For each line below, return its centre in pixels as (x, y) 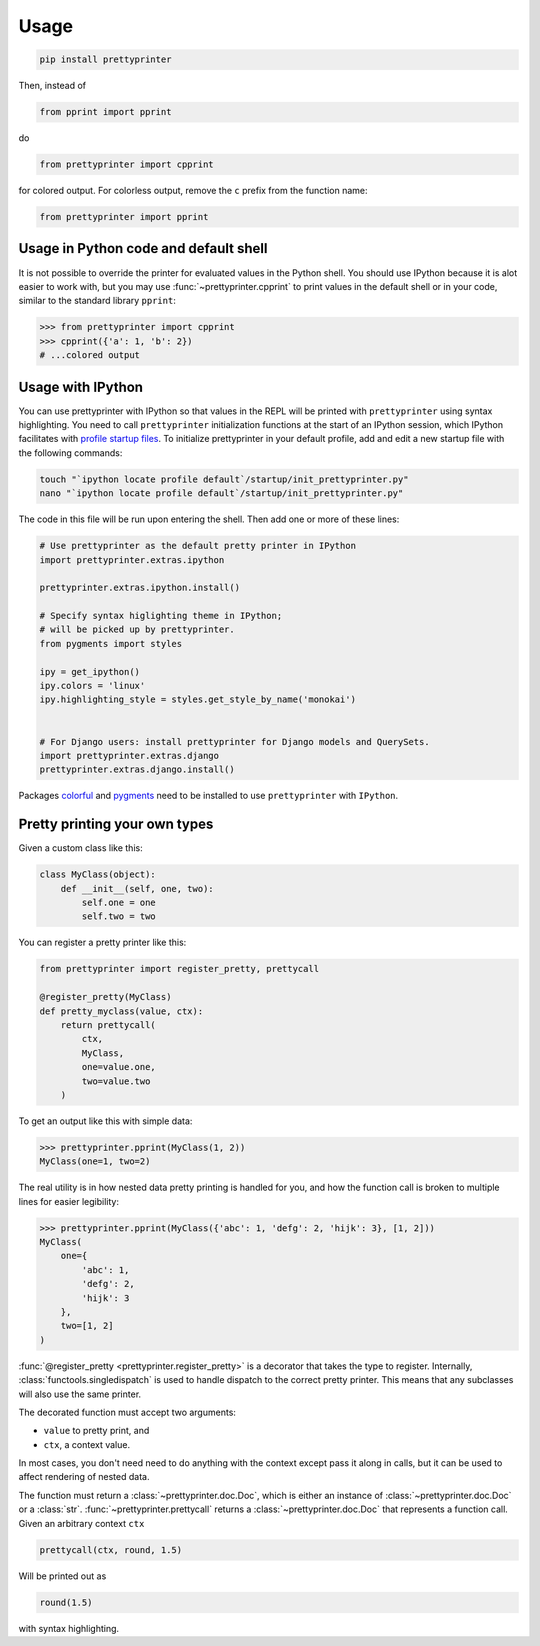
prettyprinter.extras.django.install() (137, 769)
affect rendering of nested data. (84, 1477)
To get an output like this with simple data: (105, 1121)
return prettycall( (108, 1024)
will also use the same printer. (80, 1394)
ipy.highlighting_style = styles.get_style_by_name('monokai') (198, 699)
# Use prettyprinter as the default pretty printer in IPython (198, 546)
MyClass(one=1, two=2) (95, 1161)
